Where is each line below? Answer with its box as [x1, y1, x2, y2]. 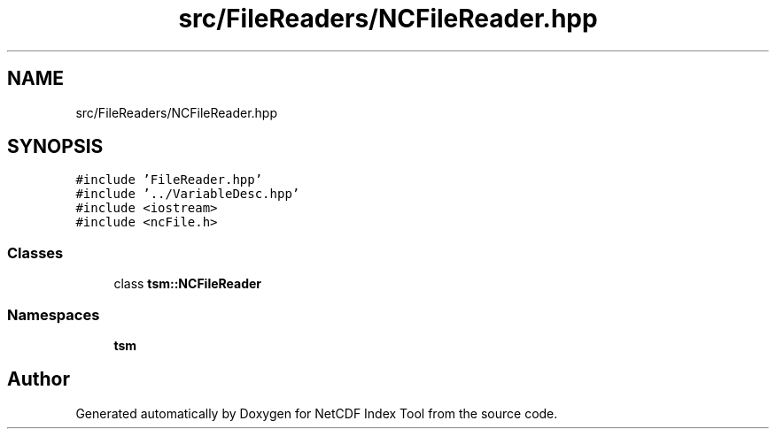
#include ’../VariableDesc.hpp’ [75, 187, 300, 202]
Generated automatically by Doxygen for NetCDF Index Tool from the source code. [75, 405, 558, 421]
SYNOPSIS [7, 135, 104, 158]
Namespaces [7, 305, 100, 324]
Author [7, 368, 70, 391]
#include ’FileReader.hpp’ [75, 172, 263, 187]
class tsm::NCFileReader [113, 276, 262, 292]
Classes [7, 243, 64, 262]
